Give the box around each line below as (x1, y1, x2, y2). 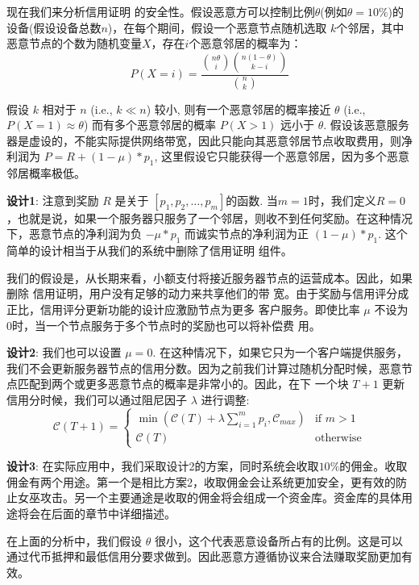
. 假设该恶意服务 (323, 116, 409, 133)
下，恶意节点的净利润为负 (6, 225, 142, 242)
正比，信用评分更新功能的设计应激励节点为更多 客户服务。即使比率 (6, 301, 360, 317)
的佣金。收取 (339, 458, 408, 474)
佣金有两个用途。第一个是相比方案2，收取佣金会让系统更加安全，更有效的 (6, 473, 396, 490)
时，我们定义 (308, 191, 376, 208)
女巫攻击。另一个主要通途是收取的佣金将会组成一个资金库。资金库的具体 (17, 489, 401, 506)
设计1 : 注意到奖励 (6, 191, 99, 208)
